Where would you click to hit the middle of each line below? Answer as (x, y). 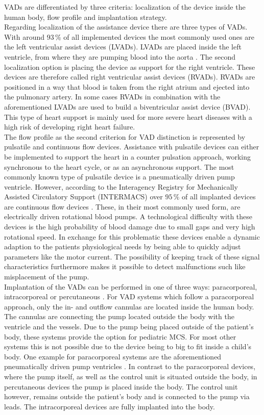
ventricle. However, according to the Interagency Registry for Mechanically (121, 186)
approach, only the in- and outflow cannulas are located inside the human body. (129, 306)
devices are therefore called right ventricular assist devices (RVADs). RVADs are (130, 77)
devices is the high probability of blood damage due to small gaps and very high (130, 227)
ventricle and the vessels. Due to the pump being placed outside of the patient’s (129, 326)
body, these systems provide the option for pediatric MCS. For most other (120, 336)
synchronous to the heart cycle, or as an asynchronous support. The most (119, 166)
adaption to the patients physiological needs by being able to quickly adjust (123, 247)
